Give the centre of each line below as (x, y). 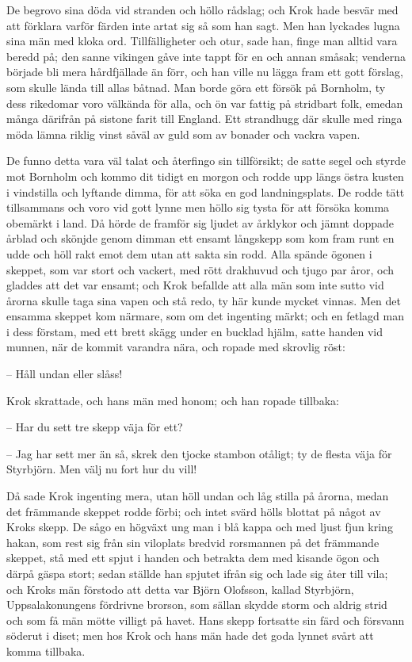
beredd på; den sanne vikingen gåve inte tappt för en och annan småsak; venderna (206, 56)
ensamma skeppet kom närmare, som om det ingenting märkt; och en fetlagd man (205, 316)
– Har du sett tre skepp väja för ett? (95, 427)
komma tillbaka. (46, 651)
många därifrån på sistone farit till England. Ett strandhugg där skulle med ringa (204, 119)
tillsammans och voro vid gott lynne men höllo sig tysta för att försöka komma (198, 207)
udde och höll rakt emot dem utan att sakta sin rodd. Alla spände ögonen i (189, 253)
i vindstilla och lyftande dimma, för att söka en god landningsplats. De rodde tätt (206, 191)
